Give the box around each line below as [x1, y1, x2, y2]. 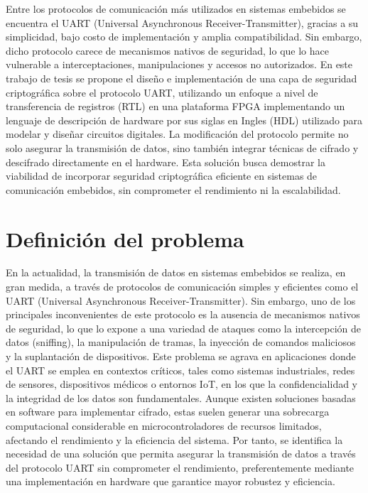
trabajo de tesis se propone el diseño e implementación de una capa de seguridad [6, 70, 357, 85]
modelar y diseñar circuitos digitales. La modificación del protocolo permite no [6, 126, 349, 141]
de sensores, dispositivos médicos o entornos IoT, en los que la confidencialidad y [6, 376, 358, 391]
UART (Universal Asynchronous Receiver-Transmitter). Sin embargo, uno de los [6, 293, 356, 308]
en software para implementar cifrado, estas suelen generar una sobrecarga [6, 404, 330, 419]
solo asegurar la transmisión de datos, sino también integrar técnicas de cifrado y [6, 140, 359, 155]
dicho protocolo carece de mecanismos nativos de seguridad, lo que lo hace [6, 43, 329, 58]
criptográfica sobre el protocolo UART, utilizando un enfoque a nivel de [6, 85, 318, 99]
